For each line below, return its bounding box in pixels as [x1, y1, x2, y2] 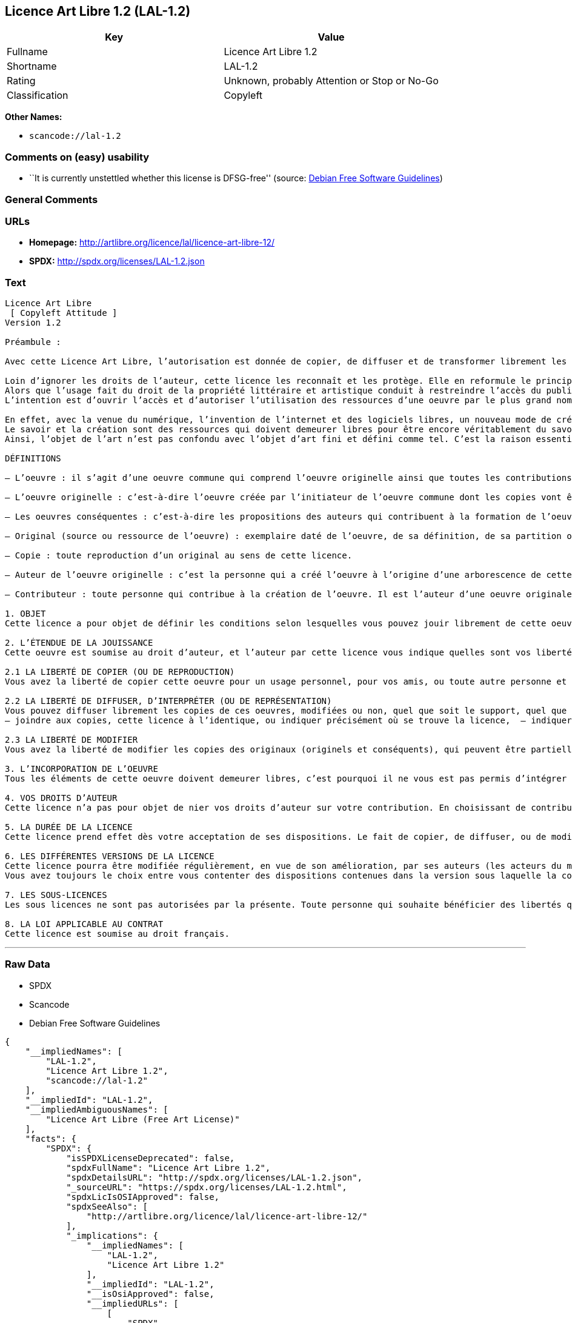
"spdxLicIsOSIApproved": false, [66, 1191, 220, 1202]
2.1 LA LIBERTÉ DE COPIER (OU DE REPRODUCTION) [5, 667, 235, 677]
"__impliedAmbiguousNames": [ [25, 1104, 168, 1114]
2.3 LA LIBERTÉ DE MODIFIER [5, 735, 138, 745]
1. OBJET [5, 609, 46, 619]
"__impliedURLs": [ [86, 1298, 179, 1308]
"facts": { [25, 1133, 77, 1144]
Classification [7, 89, 68, 102]
